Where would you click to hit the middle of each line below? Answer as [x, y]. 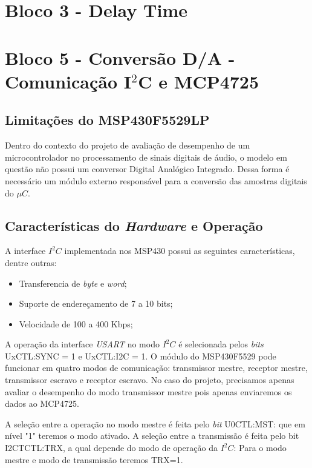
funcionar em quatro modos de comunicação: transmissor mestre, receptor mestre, [156, 368]
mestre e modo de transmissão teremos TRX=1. [94, 459]
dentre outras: [31, 262]
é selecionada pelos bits [221, 344]
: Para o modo [260, 448]
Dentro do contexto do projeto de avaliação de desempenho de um [128, 145]
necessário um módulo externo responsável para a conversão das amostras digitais [156, 180]
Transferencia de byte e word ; [73, 283]
